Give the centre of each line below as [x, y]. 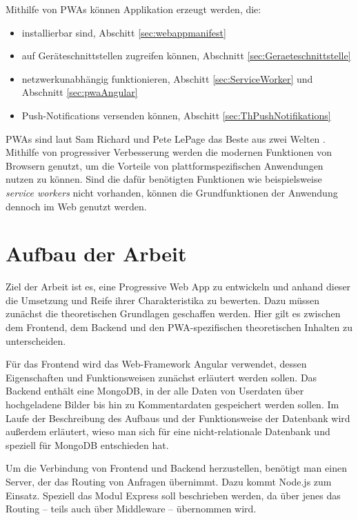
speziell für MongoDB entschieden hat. [87, 444]
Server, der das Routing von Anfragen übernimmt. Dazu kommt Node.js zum [169, 481]
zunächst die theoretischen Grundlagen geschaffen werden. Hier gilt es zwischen [173, 313]
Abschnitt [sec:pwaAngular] [80, 92]
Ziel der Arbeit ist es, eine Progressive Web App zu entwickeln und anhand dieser [178, 287]
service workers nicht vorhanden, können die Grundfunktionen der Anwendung [172, 192]
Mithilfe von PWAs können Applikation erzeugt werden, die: [133, 9]
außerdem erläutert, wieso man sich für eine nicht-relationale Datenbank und [168, 431]
